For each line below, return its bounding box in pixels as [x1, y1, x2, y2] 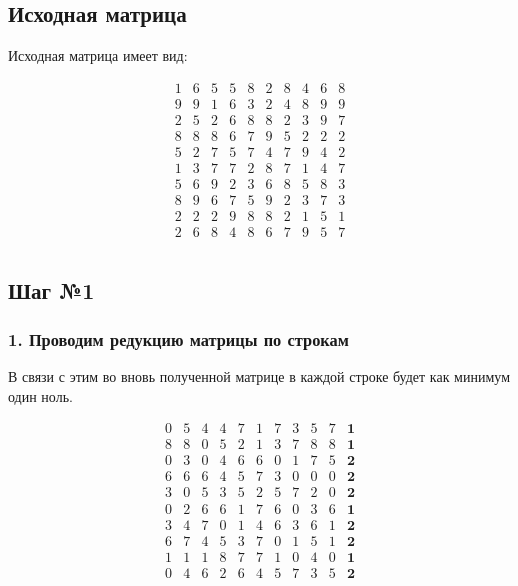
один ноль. [8, 385, 73, 406]
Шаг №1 [8, 274, 95, 305]
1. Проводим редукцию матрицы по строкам [8, 326, 349, 351]
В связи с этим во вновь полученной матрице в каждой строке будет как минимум [8, 366, 510, 387]
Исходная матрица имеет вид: [8, 45, 188, 66]
